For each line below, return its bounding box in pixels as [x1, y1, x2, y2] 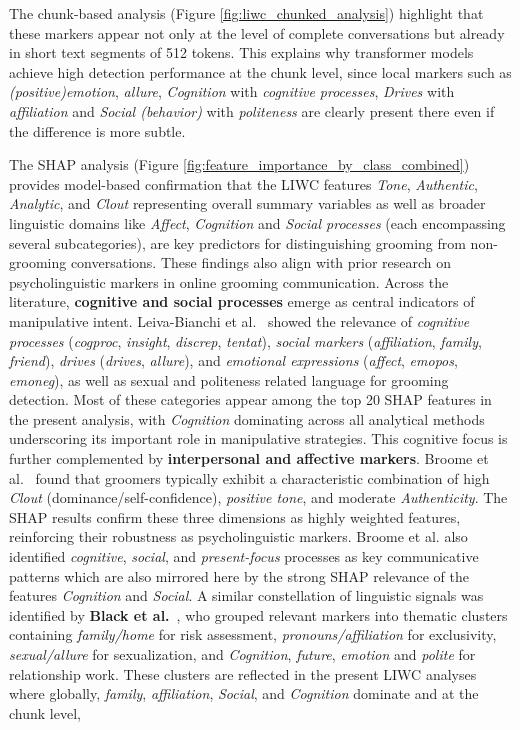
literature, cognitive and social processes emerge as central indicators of [9, 291, 475, 312]
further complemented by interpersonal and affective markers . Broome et [9, 448, 489, 469]
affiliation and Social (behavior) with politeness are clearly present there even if [9, 100, 495, 121]
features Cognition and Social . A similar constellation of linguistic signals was [9, 585, 484, 606]
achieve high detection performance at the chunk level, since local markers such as [9, 61, 512, 82]
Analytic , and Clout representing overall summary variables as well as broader [9, 193, 486, 214]
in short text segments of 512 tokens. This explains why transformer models [9, 42, 474, 63]
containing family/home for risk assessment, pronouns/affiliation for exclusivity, [9, 624, 497, 645]
